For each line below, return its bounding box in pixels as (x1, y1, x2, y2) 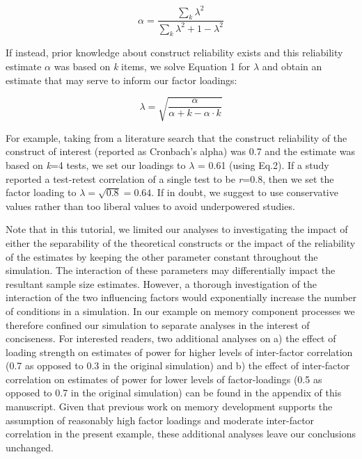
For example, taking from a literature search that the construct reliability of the (6, 130, 347, 145)
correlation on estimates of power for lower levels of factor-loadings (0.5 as (6, 371, 322, 386)
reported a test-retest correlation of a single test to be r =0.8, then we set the (6, 171, 334, 186)
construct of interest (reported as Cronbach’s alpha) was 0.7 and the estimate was (6, 144, 355, 159)
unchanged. (6, 440, 54, 454)
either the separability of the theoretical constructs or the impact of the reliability (6, 235, 356, 250)
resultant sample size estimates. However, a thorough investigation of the (6, 276, 317, 291)
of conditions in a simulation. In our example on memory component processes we (6, 303, 355, 318)
